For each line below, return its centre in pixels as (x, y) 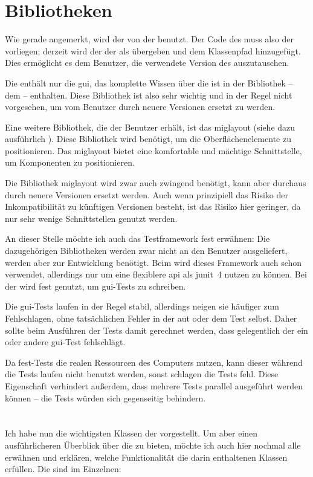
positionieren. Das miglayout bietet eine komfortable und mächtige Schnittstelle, (153, 150)
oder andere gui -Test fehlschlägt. (65, 342)
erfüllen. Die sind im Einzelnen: (63, 469)
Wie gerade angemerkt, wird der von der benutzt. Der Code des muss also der (149, 39)
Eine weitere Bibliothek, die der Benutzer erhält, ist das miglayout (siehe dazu (150, 127)
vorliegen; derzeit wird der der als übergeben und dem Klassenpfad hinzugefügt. (153, 50)
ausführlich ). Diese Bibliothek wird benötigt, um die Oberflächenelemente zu (148, 139)
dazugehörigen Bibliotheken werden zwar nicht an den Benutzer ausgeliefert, (146, 251)
